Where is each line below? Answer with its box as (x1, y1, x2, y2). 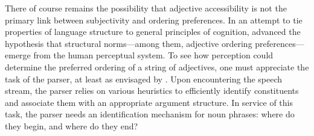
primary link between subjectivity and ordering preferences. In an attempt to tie (5, 13, 303, 26)
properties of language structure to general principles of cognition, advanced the (5, 25, 301, 38)
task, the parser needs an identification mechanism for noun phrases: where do (5, 108, 295, 120)
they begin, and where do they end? (5, 119, 138, 132)
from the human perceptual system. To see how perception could (33, 49, 274, 61)
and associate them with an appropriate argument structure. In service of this (5, 96, 293, 108)
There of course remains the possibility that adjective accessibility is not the (5, 2, 287, 14)
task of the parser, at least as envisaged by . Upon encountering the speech (5, 72, 283, 85)
